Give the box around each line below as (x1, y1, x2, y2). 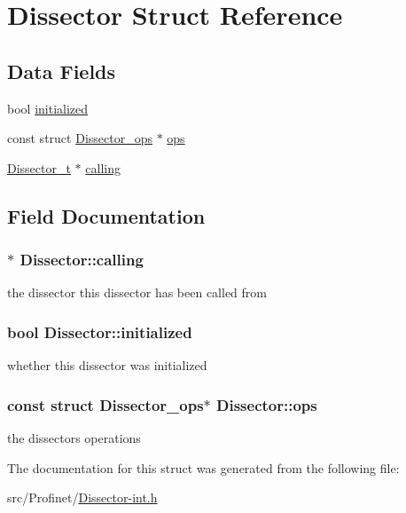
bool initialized (7, 99, 89, 117)
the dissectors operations (7, 428, 141, 446)
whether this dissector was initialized (7, 356, 207, 375)
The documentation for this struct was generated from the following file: (7, 458, 400, 477)
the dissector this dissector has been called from (7, 283, 267, 302)
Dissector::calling (20, 249, 144, 271)
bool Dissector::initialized (7, 320, 192, 343)
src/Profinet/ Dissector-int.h (7, 488, 158, 507)
